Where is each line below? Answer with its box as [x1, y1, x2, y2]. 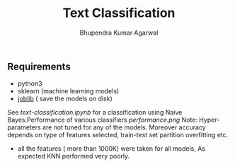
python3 [17, 79, 42, 88]
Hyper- [199, 115, 220, 125]
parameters [7, 123, 41, 132]
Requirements [7, 60, 71, 72]
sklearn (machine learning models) [17, 87, 120, 96]
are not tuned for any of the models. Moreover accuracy [42, 123, 207, 132]
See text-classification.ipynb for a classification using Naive [7, 108, 183, 117]
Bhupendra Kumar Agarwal [79, 28, 159, 37]
